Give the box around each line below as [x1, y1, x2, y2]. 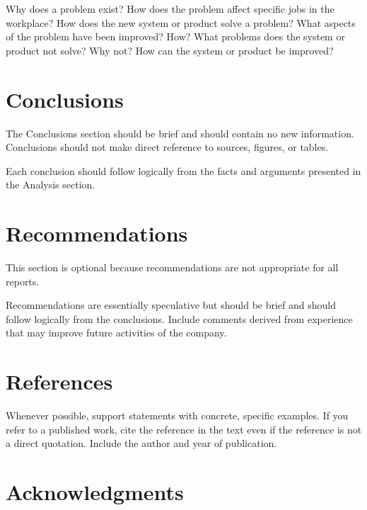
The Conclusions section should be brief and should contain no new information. [6, 125, 354, 140]
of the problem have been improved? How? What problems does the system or [6, 29, 345, 44]
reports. [6, 273, 40, 288]
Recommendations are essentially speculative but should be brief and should [6, 297, 337, 312]
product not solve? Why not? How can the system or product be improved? [6, 42, 334, 57]
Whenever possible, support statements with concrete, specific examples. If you [6, 408, 349, 423]
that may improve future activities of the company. [6, 325, 227, 340]
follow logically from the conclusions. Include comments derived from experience [6, 311, 353, 326]
